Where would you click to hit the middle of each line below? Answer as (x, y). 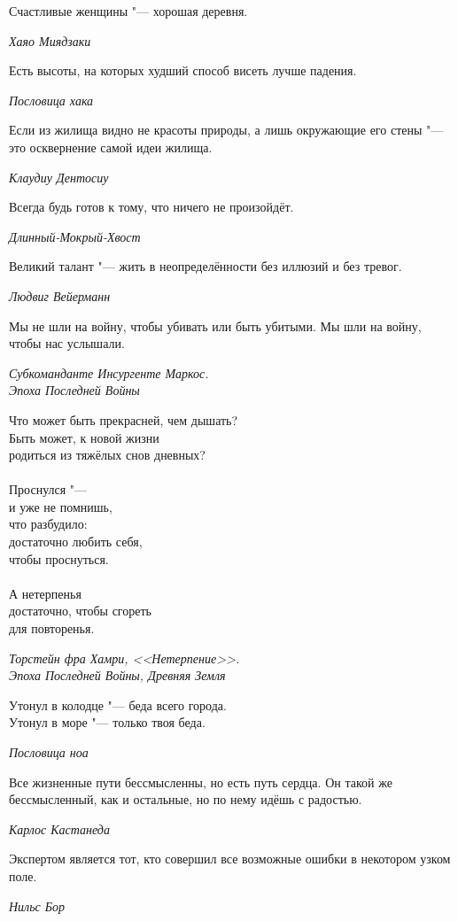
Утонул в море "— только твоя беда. (107, 722)
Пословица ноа (49, 752)
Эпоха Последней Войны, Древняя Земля (117, 675)
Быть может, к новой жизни (84, 437)
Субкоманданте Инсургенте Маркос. (109, 372)
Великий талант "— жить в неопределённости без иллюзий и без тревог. (206, 266)
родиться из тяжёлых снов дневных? (107, 455)
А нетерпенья (45, 593)
